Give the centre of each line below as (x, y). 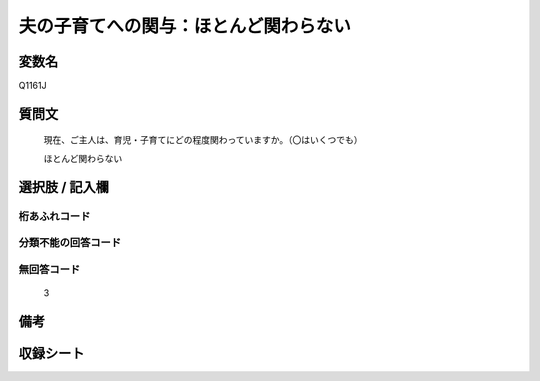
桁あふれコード (54, 216)
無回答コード (49, 269)
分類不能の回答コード (70, 243)
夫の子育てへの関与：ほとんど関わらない (185, 26)
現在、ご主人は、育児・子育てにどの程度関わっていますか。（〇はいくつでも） (203, 140)
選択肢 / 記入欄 (64, 186)
